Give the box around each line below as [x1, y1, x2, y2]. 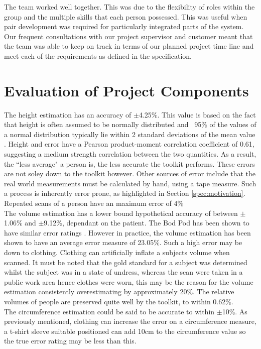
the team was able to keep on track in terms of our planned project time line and [4, 41, 254, 51]
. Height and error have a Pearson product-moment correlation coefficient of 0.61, [4, 139, 254, 149]
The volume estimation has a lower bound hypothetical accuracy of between [4, 207, 238, 218]
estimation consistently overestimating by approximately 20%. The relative [4, 286, 234, 297]
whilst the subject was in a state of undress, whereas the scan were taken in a [4, 267, 243, 277]
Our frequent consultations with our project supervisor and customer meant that [4, 31, 253, 41]
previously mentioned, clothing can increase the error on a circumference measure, [4, 316, 256, 326]
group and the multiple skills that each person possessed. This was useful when [4, 11, 247, 22]
